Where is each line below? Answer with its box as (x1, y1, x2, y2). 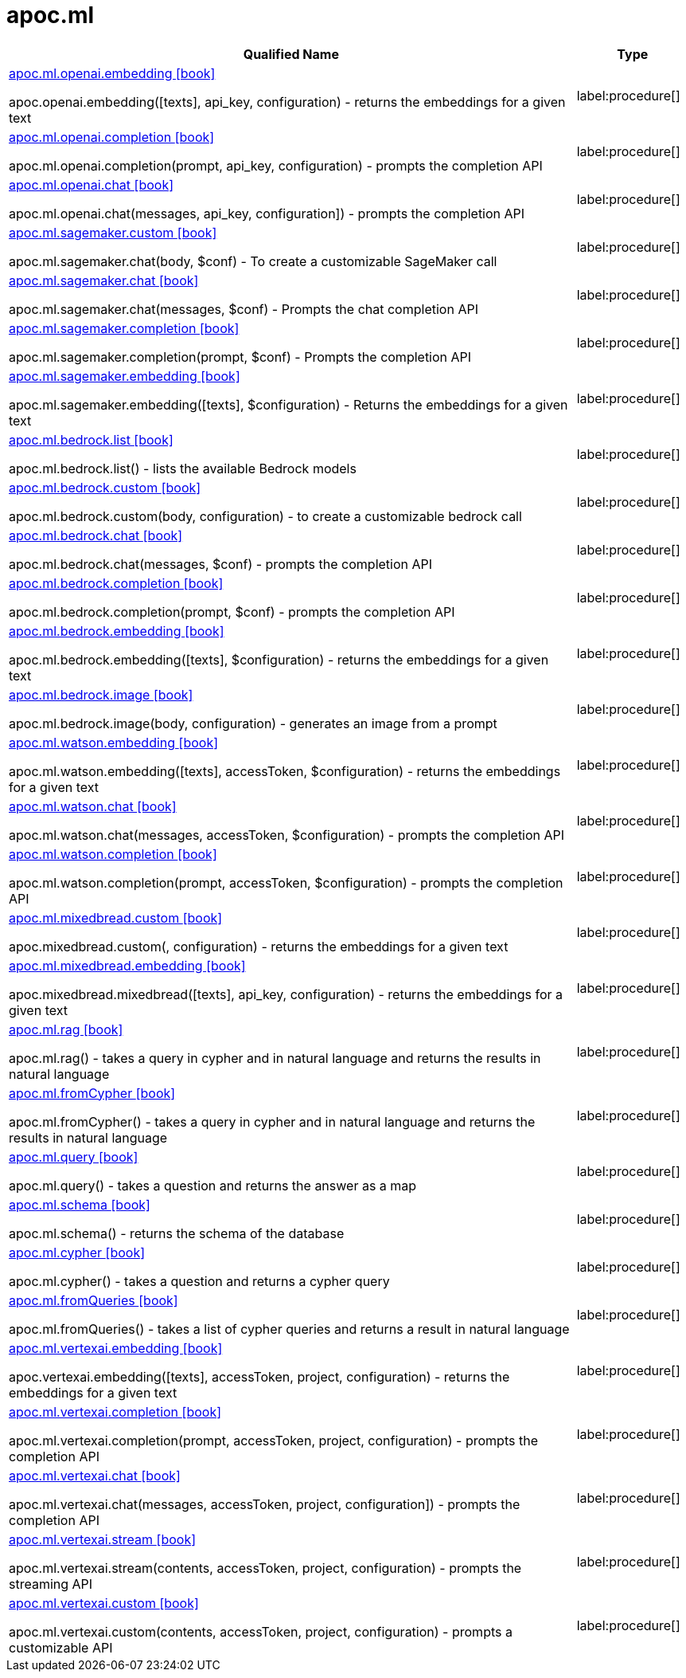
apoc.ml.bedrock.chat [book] (9, 527, 183, 543)
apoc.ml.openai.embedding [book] (9, 65, 216, 81)
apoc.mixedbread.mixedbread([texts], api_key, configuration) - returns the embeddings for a (9, 986, 563, 1002)
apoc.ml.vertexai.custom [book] (9, 1594, 199, 1611)
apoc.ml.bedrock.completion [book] (9, 574, 224, 591)
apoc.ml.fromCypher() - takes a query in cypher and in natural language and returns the (9, 1113, 536, 1130)
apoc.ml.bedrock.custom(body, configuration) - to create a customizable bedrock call (9, 508, 522, 524)
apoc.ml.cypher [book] (9, 1244, 145, 1260)
